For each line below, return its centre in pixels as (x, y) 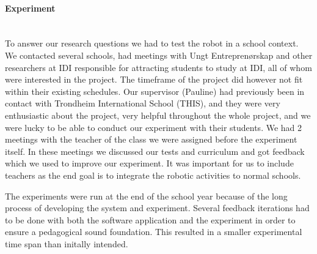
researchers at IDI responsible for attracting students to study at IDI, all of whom (158, 67)
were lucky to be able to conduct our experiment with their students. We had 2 (154, 127)
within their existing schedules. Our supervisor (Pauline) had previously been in (155, 91)
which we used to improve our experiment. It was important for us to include (149, 163)
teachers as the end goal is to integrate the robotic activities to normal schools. (153, 175)
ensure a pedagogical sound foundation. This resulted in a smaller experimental (154, 232)
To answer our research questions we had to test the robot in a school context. (152, 43)
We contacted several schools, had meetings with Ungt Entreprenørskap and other (159, 55)
